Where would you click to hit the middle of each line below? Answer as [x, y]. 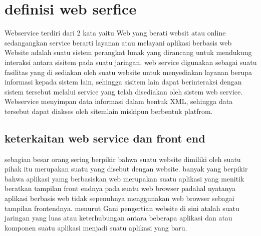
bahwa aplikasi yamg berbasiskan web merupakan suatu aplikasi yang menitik [124, 178]
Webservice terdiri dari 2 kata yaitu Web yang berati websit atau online [115, 33]
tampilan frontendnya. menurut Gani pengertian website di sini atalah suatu [122, 208]
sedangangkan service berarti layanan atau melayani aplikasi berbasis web [118, 42]
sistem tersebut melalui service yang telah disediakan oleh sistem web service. [124, 91]
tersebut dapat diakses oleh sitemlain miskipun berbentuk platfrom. [109, 111]
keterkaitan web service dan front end [105, 138]
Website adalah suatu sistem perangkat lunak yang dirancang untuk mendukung [128, 52]
